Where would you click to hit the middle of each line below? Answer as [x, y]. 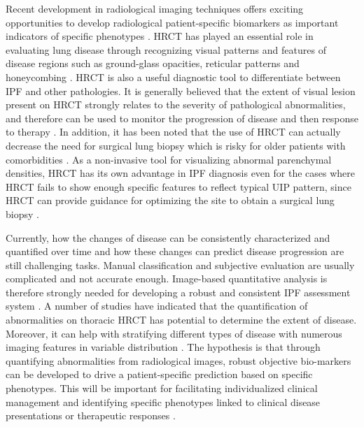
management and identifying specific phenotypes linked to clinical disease [163, 401]
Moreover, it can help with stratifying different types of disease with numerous [174, 333]
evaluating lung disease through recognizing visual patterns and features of [166, 49]
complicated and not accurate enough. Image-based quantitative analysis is [167, 278]
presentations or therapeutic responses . [91, 415]
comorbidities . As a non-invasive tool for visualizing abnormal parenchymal [169, 159]
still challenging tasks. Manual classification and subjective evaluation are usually [180, 265]
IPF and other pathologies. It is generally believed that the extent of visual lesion [181, 91]
